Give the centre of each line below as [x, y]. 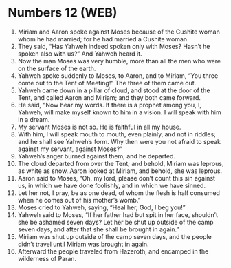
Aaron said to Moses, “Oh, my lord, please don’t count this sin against [117, 178]
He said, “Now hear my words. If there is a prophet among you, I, [110, 105]
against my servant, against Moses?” [70, 149]
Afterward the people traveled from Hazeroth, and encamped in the [113, 251]
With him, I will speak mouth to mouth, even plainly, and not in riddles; [117, 134]
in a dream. [34, 119]
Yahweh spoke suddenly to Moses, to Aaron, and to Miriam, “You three [118, 75]
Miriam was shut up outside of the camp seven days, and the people [114, 236]
